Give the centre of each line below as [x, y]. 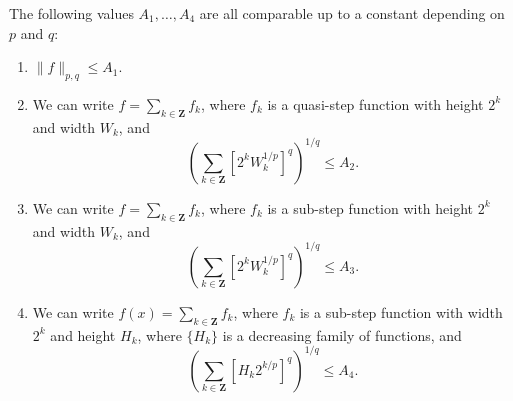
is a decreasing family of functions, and [342, 334]
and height [83, 334]
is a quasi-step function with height [375, 103]
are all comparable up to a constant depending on [352, 13]
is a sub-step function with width [401, 311]
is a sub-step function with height [370, 207]
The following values [71, 13]
